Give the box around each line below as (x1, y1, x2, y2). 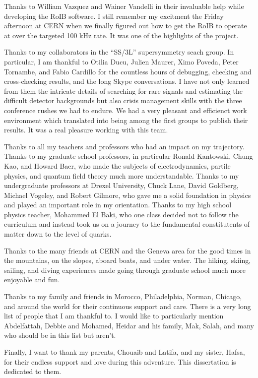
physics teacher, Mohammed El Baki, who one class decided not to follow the (4, 209, 239, 219)
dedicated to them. (4, 366, 62, 377)
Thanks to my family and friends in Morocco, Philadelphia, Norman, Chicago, (4, 291, 242, 302)
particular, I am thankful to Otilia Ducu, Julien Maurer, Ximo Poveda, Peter (4, 56, 239, 66)
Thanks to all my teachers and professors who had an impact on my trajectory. (4, 141, 245, 151)
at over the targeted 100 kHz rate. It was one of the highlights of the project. (4, 30, 239, 40)
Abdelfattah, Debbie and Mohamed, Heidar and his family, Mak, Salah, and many (4, 320, 255, 330)
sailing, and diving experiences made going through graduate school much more (4, 264, 246, 275)
